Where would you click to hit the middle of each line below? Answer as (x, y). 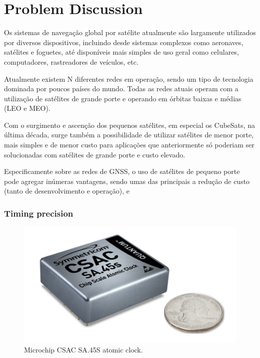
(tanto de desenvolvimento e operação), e (67, 191)
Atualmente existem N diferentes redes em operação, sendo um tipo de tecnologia (129, 78)
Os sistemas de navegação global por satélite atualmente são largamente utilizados (130, 32)
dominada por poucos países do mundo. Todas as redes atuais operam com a (121, 88)
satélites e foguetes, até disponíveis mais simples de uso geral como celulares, (121, 52)
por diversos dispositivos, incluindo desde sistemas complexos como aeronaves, (124, 42)
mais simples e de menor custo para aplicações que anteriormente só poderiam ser (129, 145)
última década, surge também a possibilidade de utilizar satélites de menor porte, (129, 135)
